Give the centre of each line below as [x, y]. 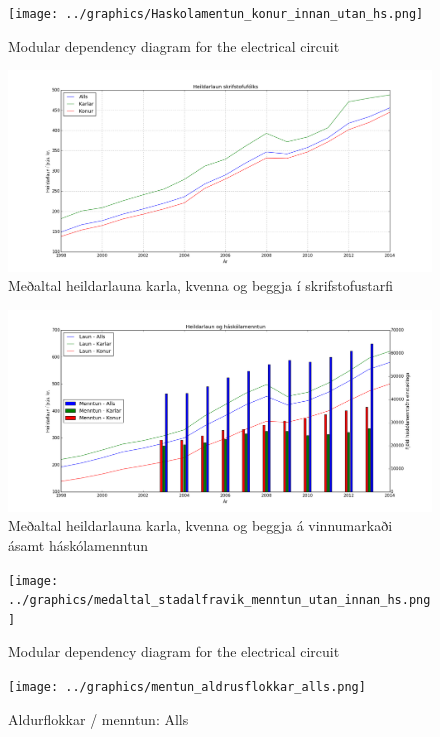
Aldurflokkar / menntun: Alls [98, 718]
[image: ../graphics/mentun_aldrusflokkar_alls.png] [187, 687]
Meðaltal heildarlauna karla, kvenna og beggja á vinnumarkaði [200, 525]
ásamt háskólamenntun [78, 544]
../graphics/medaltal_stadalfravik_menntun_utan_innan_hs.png [219, 600]
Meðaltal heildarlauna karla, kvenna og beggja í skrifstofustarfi [201, 285]
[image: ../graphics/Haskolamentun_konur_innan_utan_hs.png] [216, 14]
